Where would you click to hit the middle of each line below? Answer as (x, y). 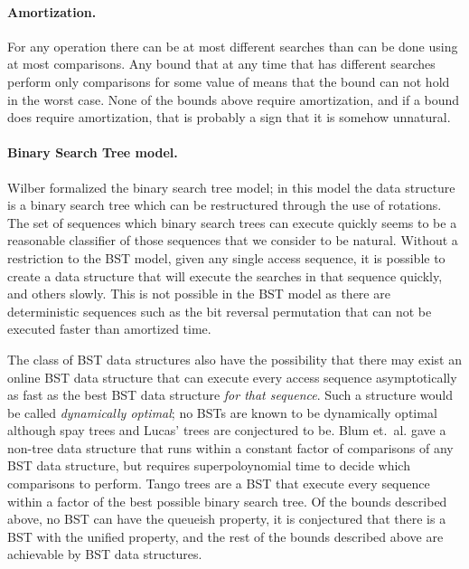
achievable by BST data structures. (105, 554)
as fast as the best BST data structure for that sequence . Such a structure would (230, 395)
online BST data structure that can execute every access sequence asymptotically (232, 377)
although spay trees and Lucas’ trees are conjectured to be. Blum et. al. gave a (227, 430)
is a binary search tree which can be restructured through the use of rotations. (225, 205)
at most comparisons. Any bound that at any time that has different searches (221, 64)
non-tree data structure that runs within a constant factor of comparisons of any (230, 447)
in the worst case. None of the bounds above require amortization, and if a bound (234, 99)
